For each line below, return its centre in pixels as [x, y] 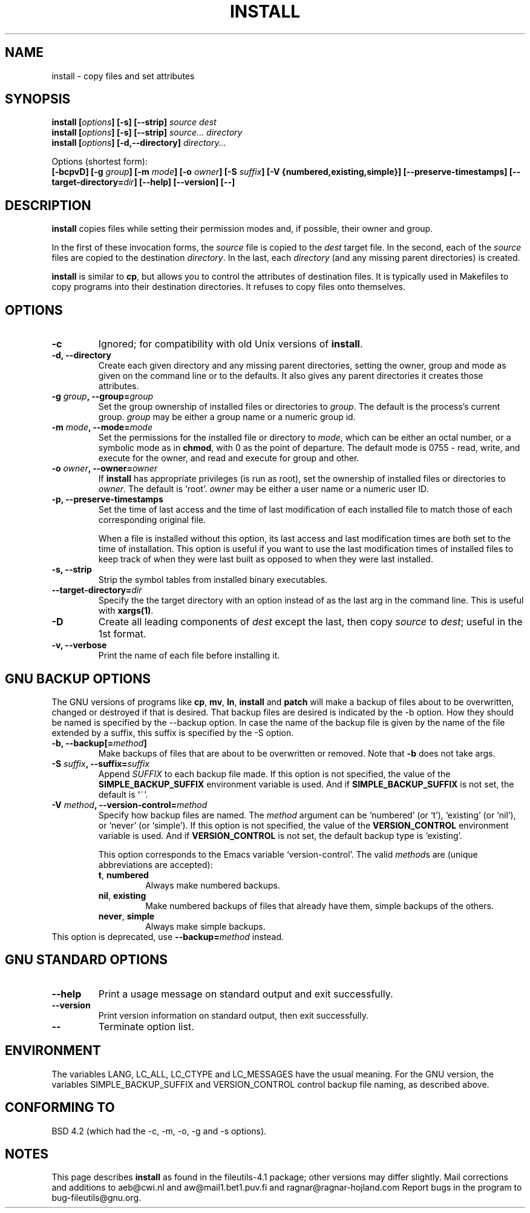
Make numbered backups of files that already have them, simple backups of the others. [319, 906]
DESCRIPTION [48, 205]
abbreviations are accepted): [155, 864]
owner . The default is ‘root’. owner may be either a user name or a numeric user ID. [263, 489]
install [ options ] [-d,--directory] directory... [139, 143]
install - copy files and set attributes [123, 76]
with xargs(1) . [126, 611]
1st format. [122, 634]
